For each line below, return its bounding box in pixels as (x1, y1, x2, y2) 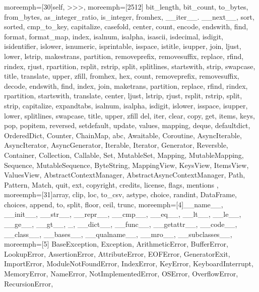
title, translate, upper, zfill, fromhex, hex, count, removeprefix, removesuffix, (4, 71, 239, 81)
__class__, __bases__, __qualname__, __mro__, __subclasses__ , (4, 228, 232, 239)
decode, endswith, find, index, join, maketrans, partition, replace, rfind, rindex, (4, 80, 248, 91)
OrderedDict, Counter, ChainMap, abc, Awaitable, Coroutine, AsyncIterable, (4, 130, 242, 140)
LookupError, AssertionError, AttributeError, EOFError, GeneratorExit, (4, 248, 230, 259)
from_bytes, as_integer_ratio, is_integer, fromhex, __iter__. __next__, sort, (4, 11, 254, 22)
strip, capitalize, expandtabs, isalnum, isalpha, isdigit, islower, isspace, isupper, (4, 100, 248, 110)
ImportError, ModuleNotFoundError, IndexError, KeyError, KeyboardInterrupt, (4, 258, 253, 269)
